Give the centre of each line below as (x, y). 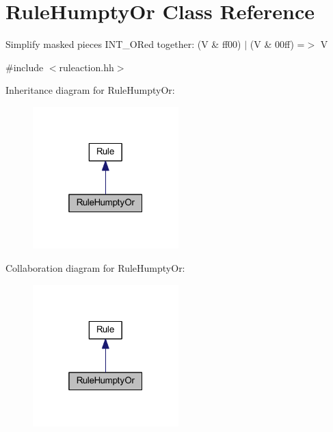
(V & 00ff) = (277, 44)
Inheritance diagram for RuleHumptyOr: (90, 90)
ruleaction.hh (86, 67)
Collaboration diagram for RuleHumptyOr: (95, 268)
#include (25, 67)
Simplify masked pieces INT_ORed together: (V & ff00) (123, 44)
